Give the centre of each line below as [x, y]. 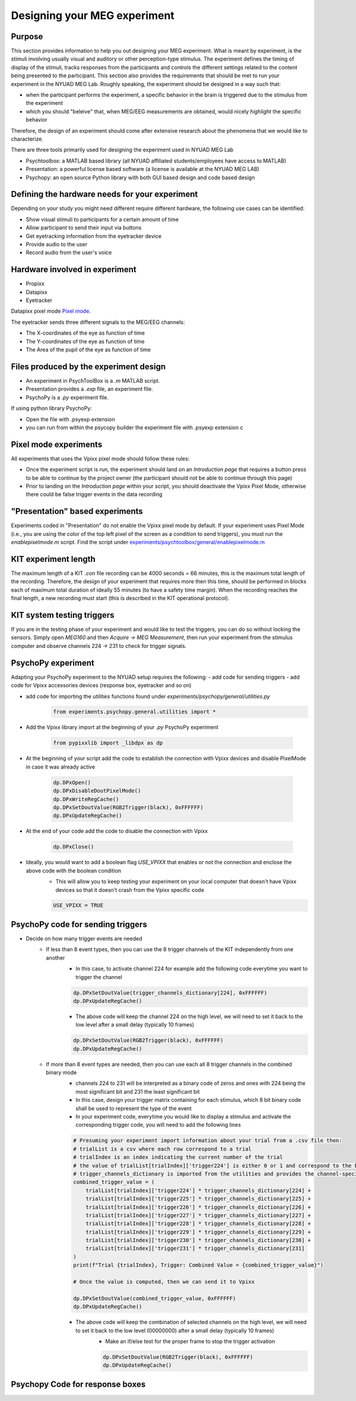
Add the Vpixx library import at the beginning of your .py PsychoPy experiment [122, 727]
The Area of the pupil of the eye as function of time [88, 350]
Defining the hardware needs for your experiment [104, 194]
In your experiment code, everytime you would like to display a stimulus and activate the [183, 1116]
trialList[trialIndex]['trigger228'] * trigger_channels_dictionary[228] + [198, 1224]
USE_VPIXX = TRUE [78, 906]
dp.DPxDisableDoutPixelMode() [97, 791]
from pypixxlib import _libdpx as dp [108, 743]
